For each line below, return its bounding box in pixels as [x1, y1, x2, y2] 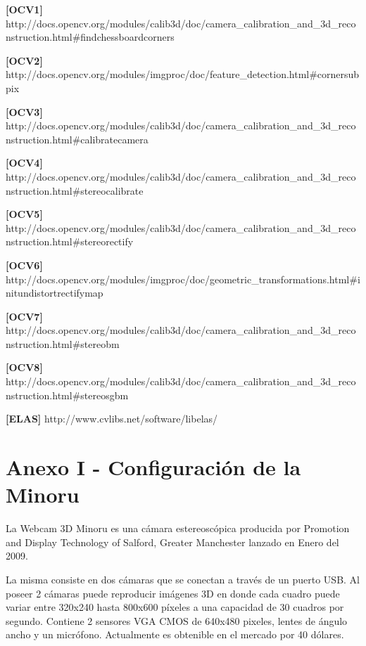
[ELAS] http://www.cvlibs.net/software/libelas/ [6, 411, 218, 426]
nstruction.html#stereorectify [6, 234, 134, 249]
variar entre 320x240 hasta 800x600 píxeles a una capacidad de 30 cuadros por [6, 600, 344, 614]
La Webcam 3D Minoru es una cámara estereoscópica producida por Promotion [6, 521, 350, 536]
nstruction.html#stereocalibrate [6, 183, 144, 198]
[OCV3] [6, 104, 43, 119]
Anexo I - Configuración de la [6, 453, 301, 482]
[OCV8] [6, 360, 43, 375]
